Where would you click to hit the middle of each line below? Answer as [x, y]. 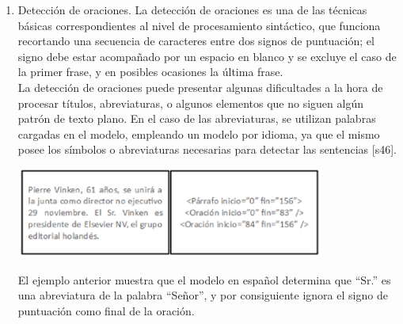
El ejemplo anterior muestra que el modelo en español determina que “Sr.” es [204, 279]
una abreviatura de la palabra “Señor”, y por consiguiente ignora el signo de [203, 295]
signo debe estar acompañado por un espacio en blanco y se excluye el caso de [207, 56]
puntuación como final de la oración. [106, 310]
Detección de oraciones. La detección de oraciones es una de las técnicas [192, 10]
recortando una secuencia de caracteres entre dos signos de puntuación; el [196, 41]
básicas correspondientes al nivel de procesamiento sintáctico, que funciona [199, 25]
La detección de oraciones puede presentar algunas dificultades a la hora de [200, 87]
